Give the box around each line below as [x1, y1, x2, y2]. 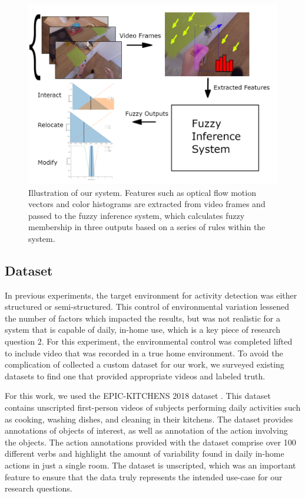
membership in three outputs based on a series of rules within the [28, 221, 266, 233]
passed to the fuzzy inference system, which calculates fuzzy [28, 209, 245, 221]
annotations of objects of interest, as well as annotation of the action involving [5, 424, 288, 437]
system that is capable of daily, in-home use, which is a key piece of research [5, 323, 280, 336]
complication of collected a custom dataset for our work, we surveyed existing [5, 358, 284, 371]
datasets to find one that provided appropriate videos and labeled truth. [5, 369, 266, 382]
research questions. [5, 482, 72, 494]
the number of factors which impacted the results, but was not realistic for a [5, 312, 281, 324]
